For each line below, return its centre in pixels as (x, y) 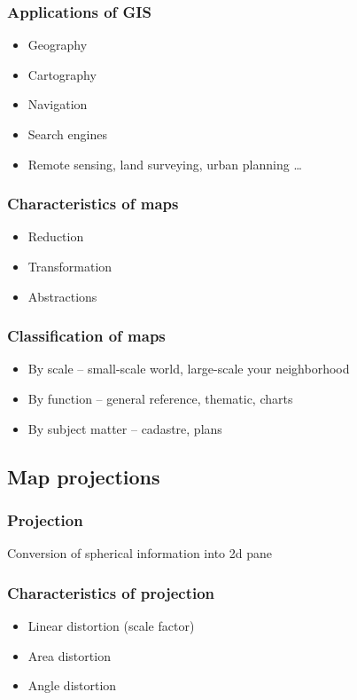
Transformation (70, 266)
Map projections (84, 476)
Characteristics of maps (93, 204)
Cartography (62, 74)
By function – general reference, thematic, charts (160, 398)
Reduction (56, 236)
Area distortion (69, 655)
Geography (58, 45)
